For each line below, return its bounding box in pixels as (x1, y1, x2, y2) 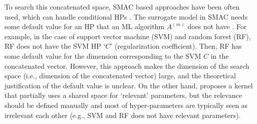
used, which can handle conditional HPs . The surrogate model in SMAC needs (5, 11, 248, 22)
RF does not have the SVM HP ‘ (5, 41, 106, 51)
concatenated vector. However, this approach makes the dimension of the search (5, 60, 249, 71)
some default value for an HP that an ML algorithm (5, 21, 165, 32)
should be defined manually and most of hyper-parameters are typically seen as (5, 99, 248, 110)
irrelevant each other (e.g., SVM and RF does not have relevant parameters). (5, 109, 241, 120)
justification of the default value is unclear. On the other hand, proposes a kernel (5, 80, 253, 90)
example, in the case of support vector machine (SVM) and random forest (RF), (5, 31, 251, 41)
